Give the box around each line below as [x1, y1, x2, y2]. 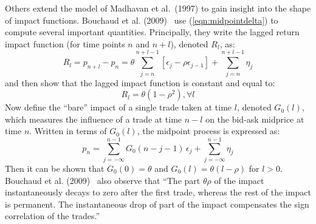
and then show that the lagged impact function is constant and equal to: [5, 76, 275, 89]
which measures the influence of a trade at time [5, 112, 182, 125]
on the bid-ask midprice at [205, 112, 304, 125]
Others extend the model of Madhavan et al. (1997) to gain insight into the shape [5, 2, 311, 14]
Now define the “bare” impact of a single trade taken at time [5, 101, 232, 114]
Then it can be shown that [5, 162, 105, 174]
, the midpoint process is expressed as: [137, 124, 280, 137]
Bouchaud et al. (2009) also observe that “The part [5, 174, 201, 186]
